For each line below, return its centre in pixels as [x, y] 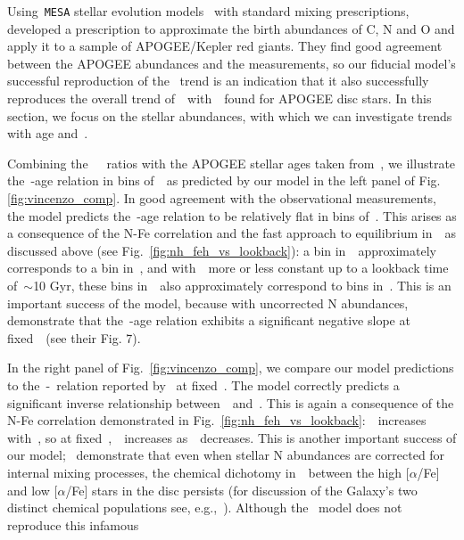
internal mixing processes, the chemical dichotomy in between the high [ [208, 472]
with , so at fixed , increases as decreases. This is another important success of [232, 437]
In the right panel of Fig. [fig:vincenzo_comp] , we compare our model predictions [231, 368]
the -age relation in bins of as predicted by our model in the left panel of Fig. [224, 180]
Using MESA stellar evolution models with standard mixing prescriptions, [208, 11]
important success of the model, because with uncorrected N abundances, [208, 303]
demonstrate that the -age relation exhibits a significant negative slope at [209, 320]
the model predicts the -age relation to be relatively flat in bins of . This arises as [232, 215]
